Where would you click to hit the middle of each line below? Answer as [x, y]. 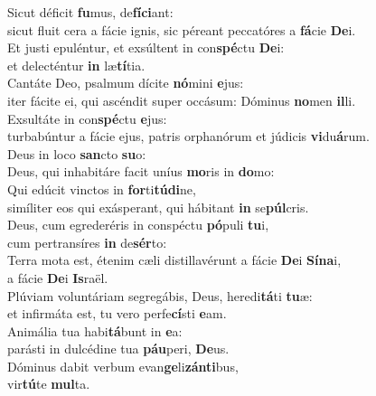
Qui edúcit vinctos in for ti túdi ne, [102, 189]
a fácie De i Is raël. [58, 277]
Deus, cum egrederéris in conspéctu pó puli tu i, [138, 225]
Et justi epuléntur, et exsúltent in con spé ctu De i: [146, 47]
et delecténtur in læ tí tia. [76, 65]
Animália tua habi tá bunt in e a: [95, 330]
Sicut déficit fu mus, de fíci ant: [90, 12]
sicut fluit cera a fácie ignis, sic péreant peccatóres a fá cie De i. [182, 29]
